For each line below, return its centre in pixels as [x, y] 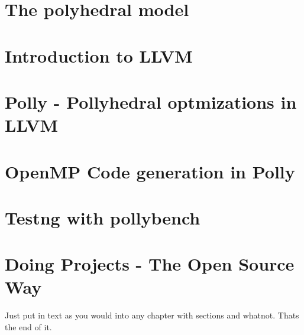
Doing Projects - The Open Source [150, 264]
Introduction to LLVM [99, 55]
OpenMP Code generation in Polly [150, 171]
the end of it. [28, 326]
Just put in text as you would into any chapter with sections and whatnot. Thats [152, 315]
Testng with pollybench [103, 217]
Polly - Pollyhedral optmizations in [151, 101]
